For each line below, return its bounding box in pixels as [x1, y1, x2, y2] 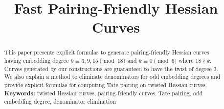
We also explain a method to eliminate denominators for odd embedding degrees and [4, 73, 221, 81]
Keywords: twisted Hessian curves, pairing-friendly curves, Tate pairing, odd [4, 89, 203, 97]
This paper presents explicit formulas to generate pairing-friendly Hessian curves [4, 48, 209, 56]
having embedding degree [4, 56, 69, 65]
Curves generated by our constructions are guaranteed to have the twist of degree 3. [4, 64, 218, 73]
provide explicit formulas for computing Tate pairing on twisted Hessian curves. [4, 80, 207, 89]
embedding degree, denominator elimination [4, 97, 116, 106]
